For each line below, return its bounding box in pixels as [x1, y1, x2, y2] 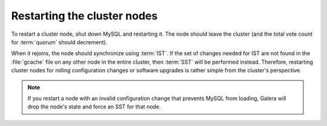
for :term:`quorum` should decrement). [11, 38, 108, 45]
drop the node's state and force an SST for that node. [27, 103, 161, 110]
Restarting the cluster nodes [11, 9, 158, 22]
